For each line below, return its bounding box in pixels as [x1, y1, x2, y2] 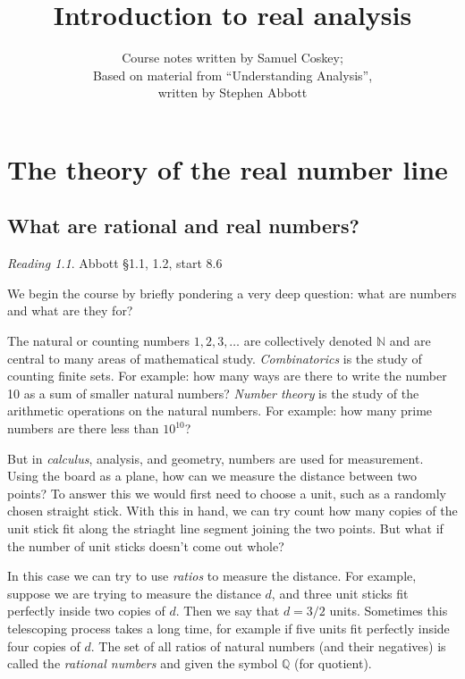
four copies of [7, 636, 80, 655]
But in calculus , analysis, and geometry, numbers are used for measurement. [7, 448, 424, 467]
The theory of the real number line [7, 150, 448, 187]
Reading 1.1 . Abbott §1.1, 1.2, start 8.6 [7, 254, 223, 272]
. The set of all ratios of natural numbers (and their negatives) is [90, 636, 446, 655]
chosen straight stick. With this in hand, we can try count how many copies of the [7, 501, 458, 520]
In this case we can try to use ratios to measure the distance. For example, [7, 566, 417, 585]
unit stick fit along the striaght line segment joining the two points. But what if [7, 519, 444, 538]
